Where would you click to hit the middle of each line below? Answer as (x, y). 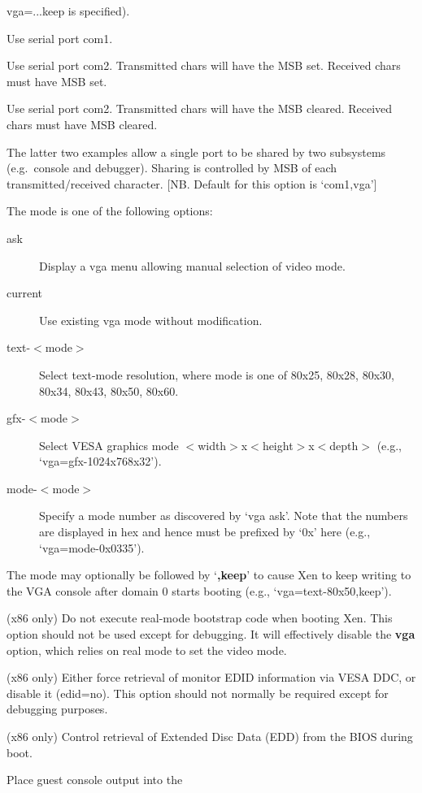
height (278, 445)
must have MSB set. (57, 81)
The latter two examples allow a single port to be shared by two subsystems (196, 152)
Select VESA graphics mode (109, 445)
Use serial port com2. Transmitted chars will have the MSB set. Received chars (204, 65)
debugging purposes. (57, 709)
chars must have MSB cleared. (82, 124)
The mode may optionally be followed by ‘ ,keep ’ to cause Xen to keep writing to (209, 575)
